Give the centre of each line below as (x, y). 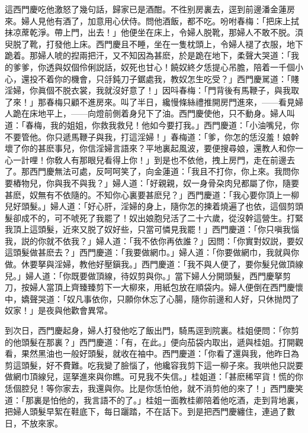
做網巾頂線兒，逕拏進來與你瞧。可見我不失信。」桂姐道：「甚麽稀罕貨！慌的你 (154, 377)
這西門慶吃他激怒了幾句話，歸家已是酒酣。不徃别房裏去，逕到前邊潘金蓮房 (150, 9)
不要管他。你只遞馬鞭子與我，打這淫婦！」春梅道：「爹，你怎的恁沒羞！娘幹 (152, 136)
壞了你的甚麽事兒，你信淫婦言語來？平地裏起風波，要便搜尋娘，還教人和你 (150, 148)
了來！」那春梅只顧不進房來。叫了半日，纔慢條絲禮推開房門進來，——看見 (150, 101)
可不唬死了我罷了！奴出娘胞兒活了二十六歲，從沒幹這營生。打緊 (179, 217)
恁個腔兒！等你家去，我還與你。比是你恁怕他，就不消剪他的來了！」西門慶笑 (154, 388)
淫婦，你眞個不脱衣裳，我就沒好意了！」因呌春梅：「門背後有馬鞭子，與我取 (152, 90)
